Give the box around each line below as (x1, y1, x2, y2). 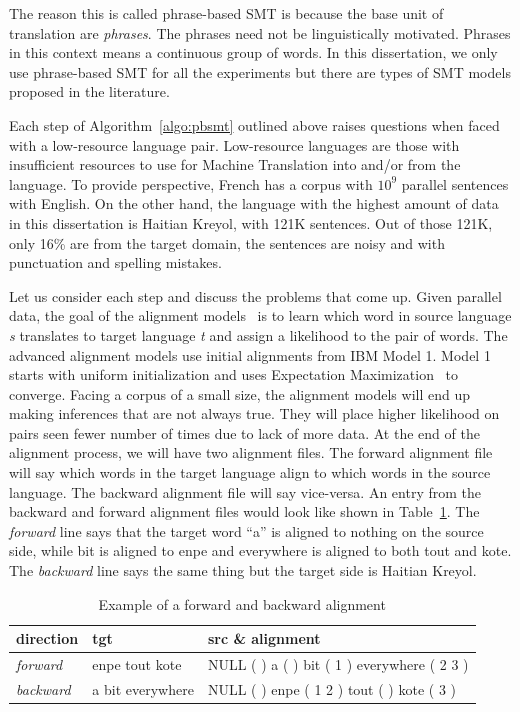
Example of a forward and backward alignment (98, 593, 386, 614)
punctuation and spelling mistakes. (9, 252, 222, 273)
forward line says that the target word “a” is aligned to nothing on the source (9, 520, 484, 541)
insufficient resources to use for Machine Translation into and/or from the (9, 154, 461, 175)
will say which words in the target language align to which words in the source (9, 462, 491, 483)
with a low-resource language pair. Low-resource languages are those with (9, 134, 460, 155)
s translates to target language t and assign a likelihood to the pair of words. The (9, 324, 508, 345)
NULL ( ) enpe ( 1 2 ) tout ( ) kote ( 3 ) (207, 678, 457, 699)
